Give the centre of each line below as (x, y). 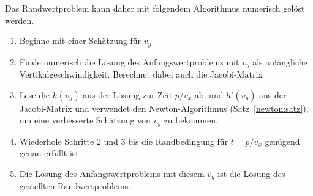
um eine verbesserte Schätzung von (85, 120)
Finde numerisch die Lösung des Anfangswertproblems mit (129, 61)
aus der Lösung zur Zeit (128, 94)
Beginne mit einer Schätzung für (80, 41)
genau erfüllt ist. (50, 153)
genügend (282, 141)
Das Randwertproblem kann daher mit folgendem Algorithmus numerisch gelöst (155, 8)
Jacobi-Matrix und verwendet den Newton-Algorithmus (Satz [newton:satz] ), (164, 108)
